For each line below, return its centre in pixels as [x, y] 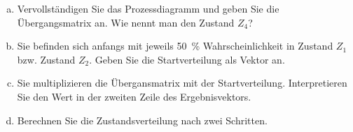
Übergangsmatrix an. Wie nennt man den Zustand [126, 22]
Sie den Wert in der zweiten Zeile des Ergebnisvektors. [134, 96]
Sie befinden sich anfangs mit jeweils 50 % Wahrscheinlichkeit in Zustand [175, 46]
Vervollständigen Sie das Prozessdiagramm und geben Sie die [148, 8]
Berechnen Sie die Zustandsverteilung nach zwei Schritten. [142, 120]
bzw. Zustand [46, 59]
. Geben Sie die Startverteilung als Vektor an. [187, 59]
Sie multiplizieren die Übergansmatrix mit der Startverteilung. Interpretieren [182, 83]
